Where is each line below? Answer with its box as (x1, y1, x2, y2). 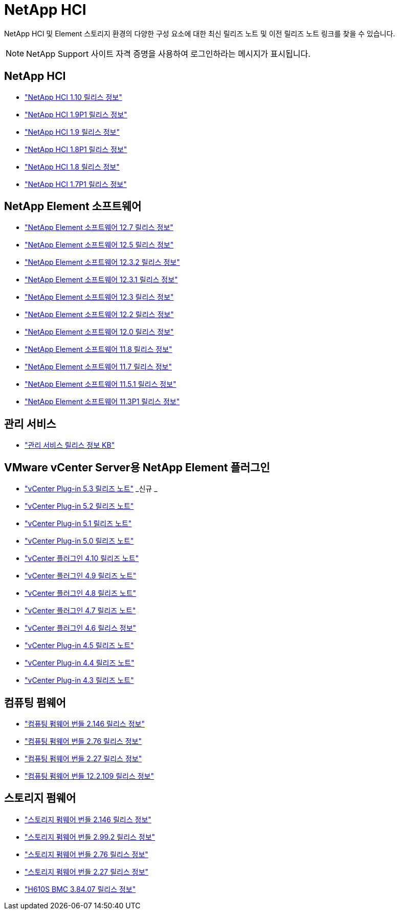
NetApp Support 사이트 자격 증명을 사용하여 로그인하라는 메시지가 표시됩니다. (26, 48, 311, 59)
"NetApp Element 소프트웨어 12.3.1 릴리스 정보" (25, 275, 178, 284)
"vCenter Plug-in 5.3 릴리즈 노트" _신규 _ (25, 484, 158, 493)
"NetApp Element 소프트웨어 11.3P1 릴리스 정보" (25, 397, 180, 406)
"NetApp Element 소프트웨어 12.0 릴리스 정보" (25, 327, 174, 337)
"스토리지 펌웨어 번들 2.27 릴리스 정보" (25, 867, 149, 876)
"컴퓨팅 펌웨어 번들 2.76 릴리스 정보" (25, 736, 142, 745)
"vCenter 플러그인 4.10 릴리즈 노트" (25, 554, 139, 563)
